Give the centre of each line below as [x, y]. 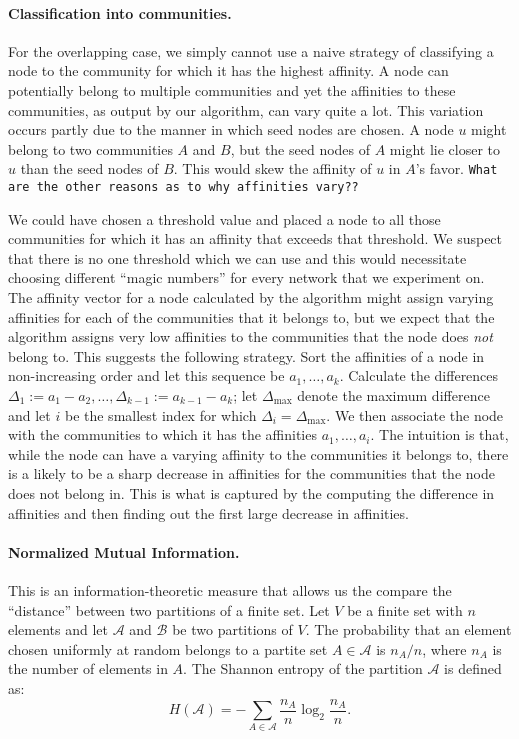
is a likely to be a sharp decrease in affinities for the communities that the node [251, 473]
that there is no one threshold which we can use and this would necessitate [237, 257]
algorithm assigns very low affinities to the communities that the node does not [250, 336]
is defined [473, 668]
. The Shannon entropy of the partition [303, 668]
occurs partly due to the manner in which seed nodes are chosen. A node [231, 129]
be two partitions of [232, 629]
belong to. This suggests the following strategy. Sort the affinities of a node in [246, 355]
